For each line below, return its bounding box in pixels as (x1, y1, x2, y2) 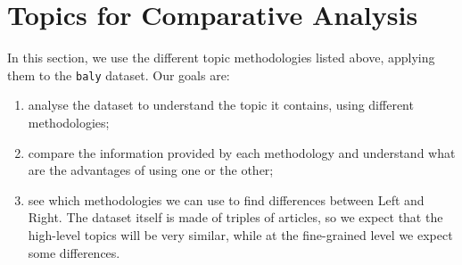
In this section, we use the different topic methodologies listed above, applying (7, 48, 435, 67)
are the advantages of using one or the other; (28, 161, 274, 179)
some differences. (28, 243, 120, 261)
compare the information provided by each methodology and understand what (28, 143, 456, 161)
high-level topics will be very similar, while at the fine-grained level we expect (28, 225, 453, 244)
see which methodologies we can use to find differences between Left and (28, 190, 425, 209)
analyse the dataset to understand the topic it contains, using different (28, 95, 414, 114)
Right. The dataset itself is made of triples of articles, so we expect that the (28, 208, 443, 227)
